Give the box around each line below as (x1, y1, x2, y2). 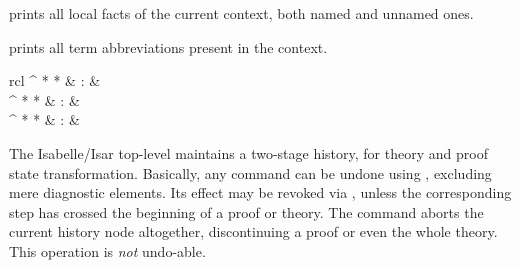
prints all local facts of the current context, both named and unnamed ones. (9, 3, 474, 23)
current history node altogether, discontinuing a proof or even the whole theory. (9, 221, 498, 242)
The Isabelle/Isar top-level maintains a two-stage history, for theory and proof (9, 142, 488, 163)
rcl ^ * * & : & (9, 70, 101, 91)
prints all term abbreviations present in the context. (9, 36, 328, 57)
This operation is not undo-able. (9, 240, 206, 261)
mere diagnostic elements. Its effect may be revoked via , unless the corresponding (9, 182, 512, 203)
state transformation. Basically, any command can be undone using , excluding (9, 162, 492, 183)
